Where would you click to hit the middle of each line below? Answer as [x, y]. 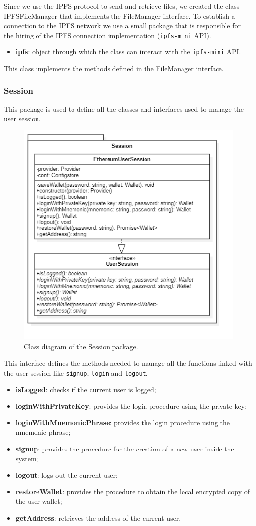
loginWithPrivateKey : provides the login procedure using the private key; [131, 406]
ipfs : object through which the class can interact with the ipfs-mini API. [128, 52]
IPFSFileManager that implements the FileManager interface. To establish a [120, 16]
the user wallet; [39, 501]
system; [27, 458]
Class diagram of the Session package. [81, 346]
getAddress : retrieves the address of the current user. [98, 517]
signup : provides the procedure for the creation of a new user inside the [125, 448]
